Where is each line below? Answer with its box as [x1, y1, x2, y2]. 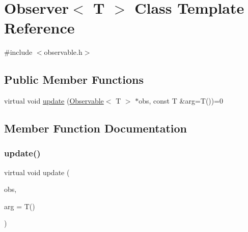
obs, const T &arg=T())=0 [139, 95, 224, 106]
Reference [4, 17, 75, 38]
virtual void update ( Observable [4, 95, 104, 106]
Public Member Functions [4, 72, 144, 87]
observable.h [44, 47, 82, 57]
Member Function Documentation [4, 120, 187, 136]
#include [4, 47, 33, 57]
